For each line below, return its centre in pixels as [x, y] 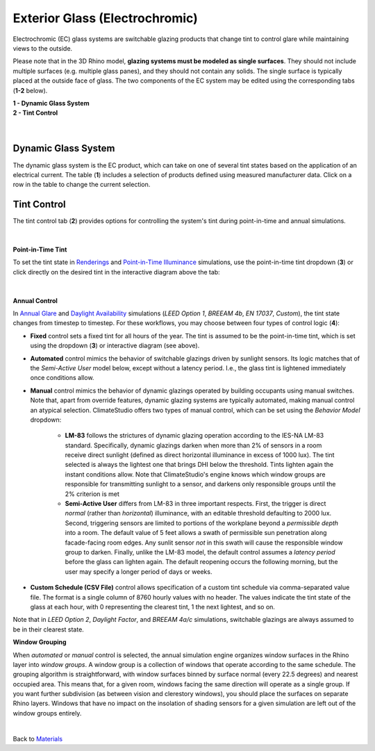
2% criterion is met [92, 494]
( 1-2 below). [30, 90]
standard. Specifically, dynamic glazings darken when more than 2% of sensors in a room [193, 445]
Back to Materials [37, 738]
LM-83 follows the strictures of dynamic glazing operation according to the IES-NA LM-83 [194, 436]
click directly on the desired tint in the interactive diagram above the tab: [116, 272]
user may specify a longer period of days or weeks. [139, 571]
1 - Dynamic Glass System [51, 103]
